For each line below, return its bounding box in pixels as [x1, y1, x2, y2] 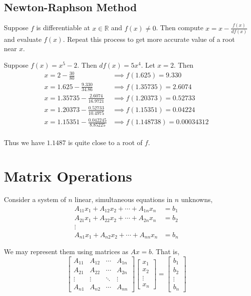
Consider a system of [4, 194, 66, 204]
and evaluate [4, 34, 42, 44]
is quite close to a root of [68, 137, 143, 148]
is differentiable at [36, 22, 90, 33]
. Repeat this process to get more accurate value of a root [63, 34, 235, 44]
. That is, [151, 246, 179, 257]
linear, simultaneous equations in [74, 194, 173, 204]
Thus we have [4, 137, 45, 148]
